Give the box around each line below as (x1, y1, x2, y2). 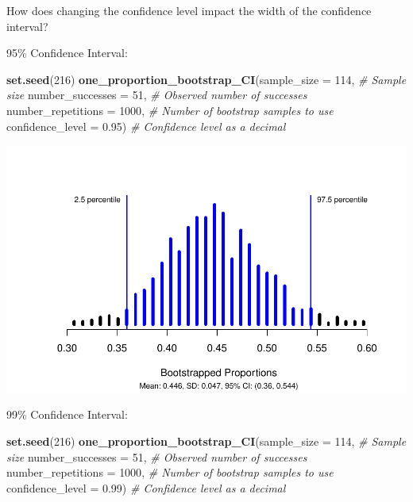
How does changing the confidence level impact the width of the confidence (6, 2, 372, 18)
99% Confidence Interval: (6, 406, 128, 423)
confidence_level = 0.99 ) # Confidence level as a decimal (6, 479, 286, 496)
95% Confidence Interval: (6, 44, 128, 61)
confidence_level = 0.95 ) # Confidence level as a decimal (6, 117, 286, 134)
